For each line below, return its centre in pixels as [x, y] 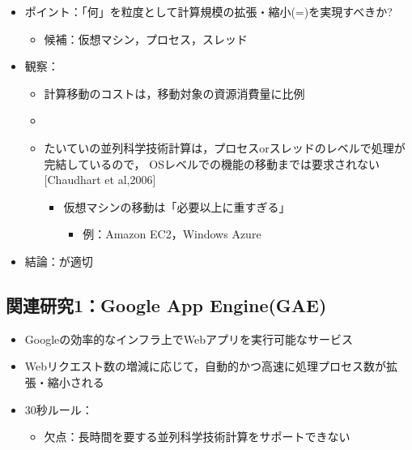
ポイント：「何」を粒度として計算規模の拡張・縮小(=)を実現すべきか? [208, 11]
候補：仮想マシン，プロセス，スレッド [146, 39]
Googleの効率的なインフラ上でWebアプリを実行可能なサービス [189, 339]
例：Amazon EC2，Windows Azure [172, 234]
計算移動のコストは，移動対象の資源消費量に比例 [174, 93]
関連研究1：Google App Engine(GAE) [166, 304]
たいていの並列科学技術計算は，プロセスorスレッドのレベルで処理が [225, 147]
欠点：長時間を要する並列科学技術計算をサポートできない [197, 437]
